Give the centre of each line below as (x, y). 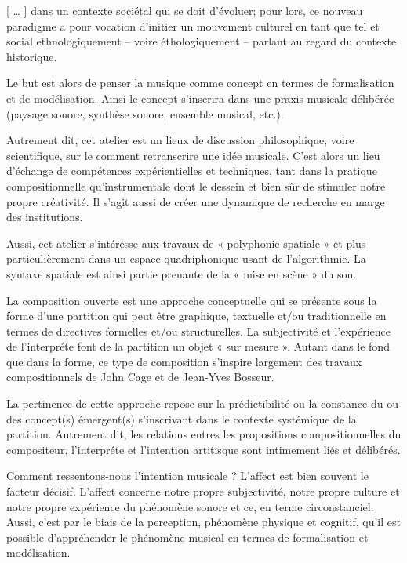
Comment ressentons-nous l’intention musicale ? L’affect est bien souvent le (187, 476)
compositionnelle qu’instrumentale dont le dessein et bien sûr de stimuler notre (196, 185)
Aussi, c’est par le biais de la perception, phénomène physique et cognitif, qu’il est (203, 522)
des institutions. (45, 217)
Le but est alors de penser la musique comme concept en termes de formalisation (200, 83)
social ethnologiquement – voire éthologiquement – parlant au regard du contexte (202, 41)
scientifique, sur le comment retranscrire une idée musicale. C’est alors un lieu (193, 155)
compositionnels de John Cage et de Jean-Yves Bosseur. (140, 377)
